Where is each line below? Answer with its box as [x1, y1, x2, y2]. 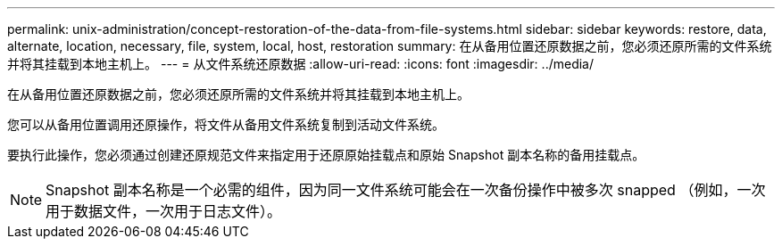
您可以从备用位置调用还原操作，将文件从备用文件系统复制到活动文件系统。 [7, 117, 445, 132]
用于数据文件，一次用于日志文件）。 [46, 202, 282, 220]
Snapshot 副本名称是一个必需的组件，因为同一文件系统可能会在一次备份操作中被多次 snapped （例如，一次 [46, 181, 766, 199]
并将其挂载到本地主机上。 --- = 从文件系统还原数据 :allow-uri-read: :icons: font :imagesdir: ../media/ [7, 56, 595, 71]
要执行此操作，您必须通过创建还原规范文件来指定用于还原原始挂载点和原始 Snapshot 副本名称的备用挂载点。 [7, 147, 645, 162]
